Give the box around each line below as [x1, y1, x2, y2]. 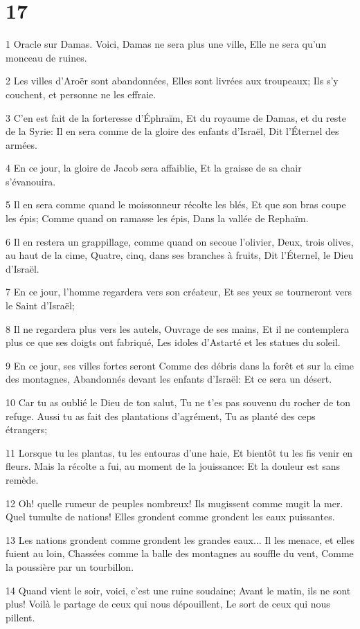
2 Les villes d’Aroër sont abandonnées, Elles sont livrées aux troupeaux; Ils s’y [6, 73, 339, 88]
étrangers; [6, 422, 48, 437]
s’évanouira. [6, 174, 56, 188]
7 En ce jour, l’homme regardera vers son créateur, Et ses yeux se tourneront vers [6, 284, 352, 299]
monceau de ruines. [6, 50, 87, 64]
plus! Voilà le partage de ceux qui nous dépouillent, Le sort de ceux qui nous [6, 596, 330, 611]
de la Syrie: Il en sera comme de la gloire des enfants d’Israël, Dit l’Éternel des [6, 124, 339, 138]
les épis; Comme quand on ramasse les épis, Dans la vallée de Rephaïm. [6, 211, 309, 226]
